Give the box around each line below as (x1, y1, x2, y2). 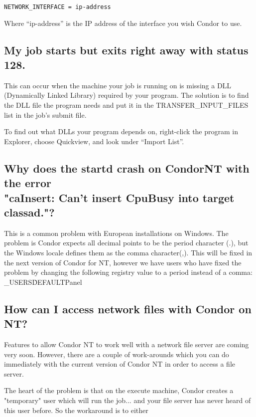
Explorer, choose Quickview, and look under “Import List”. (4, 136, 184, 146)
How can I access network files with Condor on (4, 301, 252, 316)
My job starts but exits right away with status (4, 42, 249, 57)
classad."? (4, 204, 55, 219)
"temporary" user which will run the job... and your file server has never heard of (4, 395, 251, 405)
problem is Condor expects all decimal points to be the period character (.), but (4, 237, 249, 248)
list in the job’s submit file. (4, 109, 87, 120)
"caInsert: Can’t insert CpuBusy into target (4, 190, 235, 205)
